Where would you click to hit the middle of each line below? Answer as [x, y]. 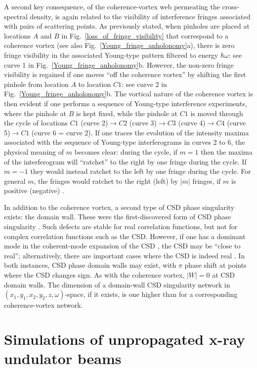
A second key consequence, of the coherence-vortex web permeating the [112, 6]
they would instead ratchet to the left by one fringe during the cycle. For [141, 171]
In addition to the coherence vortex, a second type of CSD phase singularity [119, 207]
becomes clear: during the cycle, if [126, 151]
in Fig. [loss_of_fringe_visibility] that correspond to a [145, 35]
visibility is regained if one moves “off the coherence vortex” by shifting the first [125, 74]
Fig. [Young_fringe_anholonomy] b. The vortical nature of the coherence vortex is [128, 94]
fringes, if [207, 181]
